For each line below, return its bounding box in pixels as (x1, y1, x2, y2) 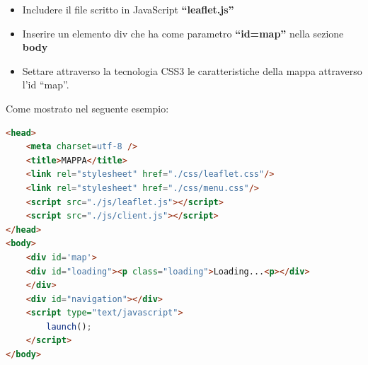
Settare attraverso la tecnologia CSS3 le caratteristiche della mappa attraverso (22, 63, 362, 78)
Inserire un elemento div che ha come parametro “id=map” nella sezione (22, 25, 344, 40)
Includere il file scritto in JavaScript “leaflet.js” (22, 2, 234, 16)
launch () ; (46, 321, 92, 332)
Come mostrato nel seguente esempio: (6, 100, 169, 115)
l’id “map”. (22, 77, 69, 92)
